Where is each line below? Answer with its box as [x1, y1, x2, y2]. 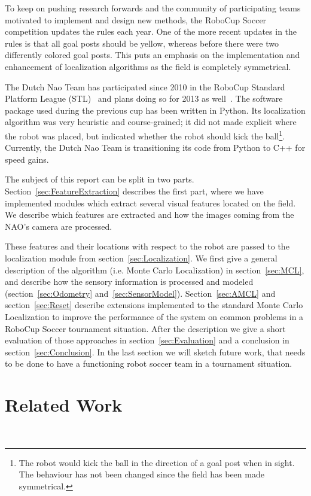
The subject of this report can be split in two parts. [5, 173, 194, 185]
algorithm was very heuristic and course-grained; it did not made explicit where [5, 115, 297, 128]
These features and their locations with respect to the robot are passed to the [5, 240, 289, 252]
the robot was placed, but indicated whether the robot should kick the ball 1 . [5, 127, 285, 142]
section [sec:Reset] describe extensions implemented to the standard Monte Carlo [5, 299, 303, 311]
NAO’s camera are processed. [5, 220, 112, 232]
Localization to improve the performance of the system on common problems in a [5, 310, 304, 322]
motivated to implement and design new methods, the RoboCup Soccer [5, 13, 267, 26]
